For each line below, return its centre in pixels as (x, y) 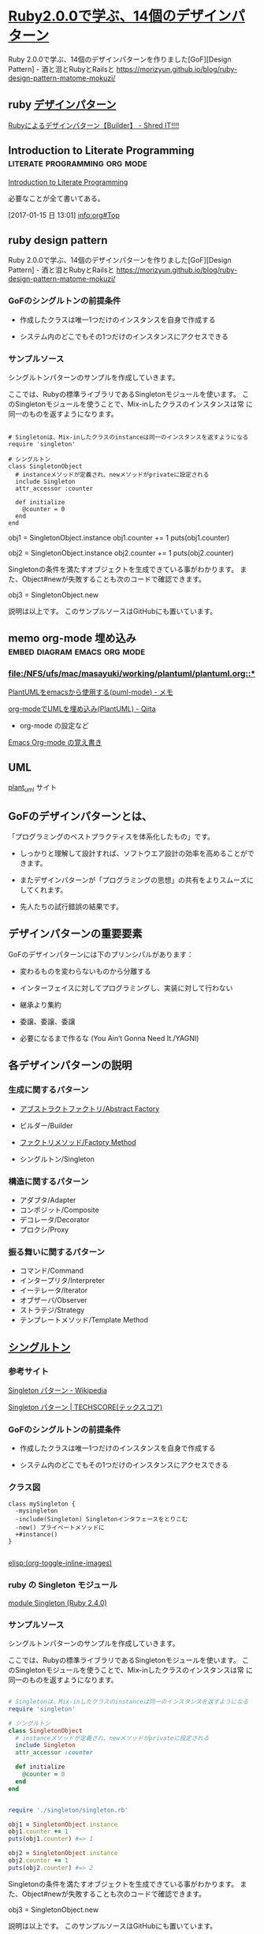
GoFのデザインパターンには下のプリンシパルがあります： (101, 954)
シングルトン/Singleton (57, 1159)
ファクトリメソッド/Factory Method (78, 1142)
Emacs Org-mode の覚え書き (55, 742)
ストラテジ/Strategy (52, 1310)
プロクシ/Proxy (44, 1229)
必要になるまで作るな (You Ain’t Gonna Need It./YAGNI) (109, 1038)
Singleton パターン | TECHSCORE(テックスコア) (86, 1407)
